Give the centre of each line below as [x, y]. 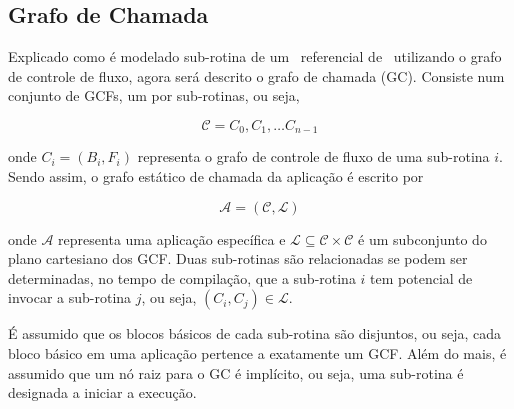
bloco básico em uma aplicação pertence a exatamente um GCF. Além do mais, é [257, 353]
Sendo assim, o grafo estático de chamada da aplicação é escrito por [216, 176]
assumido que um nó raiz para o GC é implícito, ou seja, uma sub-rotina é [236, 372]
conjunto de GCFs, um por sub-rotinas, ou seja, [154, 95]
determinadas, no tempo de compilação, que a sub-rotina [182, 277]
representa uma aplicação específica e [172, 238]
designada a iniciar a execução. [102, 392]
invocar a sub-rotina [70, 297]
